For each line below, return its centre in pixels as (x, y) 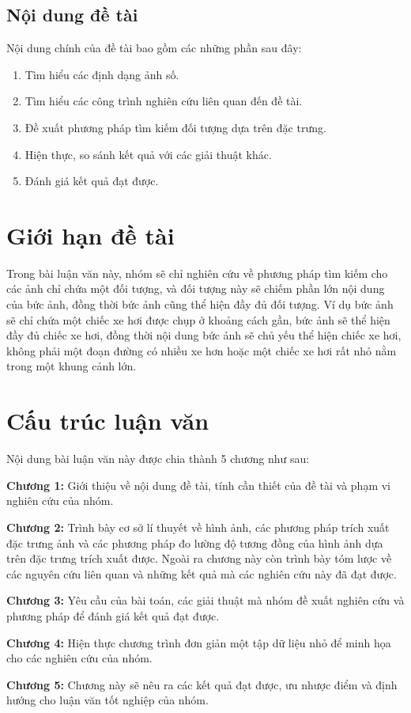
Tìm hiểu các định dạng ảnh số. (102, 74)
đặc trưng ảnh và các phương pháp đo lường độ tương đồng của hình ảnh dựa (195, 542)
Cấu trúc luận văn (108, 421)
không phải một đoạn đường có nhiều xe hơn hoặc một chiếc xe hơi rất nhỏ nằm (202, 350)
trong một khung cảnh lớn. (72, 366)
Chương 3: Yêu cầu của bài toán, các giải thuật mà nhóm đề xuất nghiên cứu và (205, 600)
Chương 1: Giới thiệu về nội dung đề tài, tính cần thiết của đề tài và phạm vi (199, 485)
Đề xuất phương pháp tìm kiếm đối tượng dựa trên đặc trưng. (175, 127)
